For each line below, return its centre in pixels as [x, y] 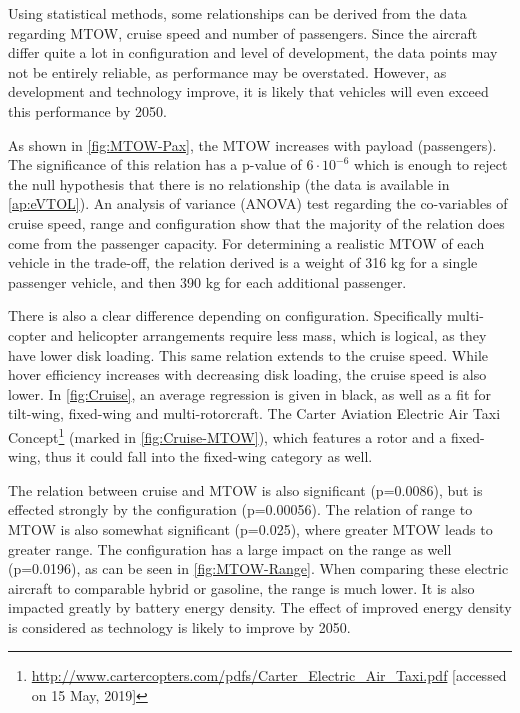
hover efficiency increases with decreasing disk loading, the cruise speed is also [247, 374]
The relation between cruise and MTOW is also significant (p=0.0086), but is [245, 489]
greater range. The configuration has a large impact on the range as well [230, 548]
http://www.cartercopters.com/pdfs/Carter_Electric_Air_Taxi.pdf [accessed [269, 675]
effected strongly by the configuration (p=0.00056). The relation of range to [240, 509]
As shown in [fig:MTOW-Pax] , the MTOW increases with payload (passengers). [252, 144]
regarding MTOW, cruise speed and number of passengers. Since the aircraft [243, 32]
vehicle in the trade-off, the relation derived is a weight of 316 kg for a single [243, 262]
